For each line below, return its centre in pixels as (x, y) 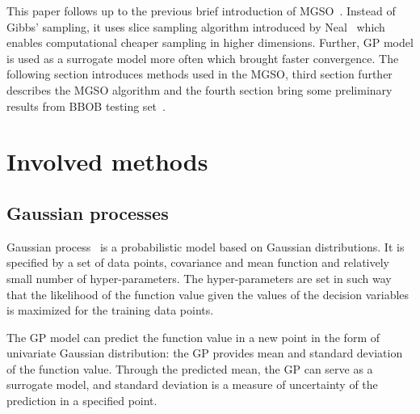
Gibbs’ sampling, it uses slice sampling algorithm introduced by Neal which (196, 26)
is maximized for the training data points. (110, 310)
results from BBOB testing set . (86, 106)
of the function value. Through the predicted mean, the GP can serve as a (190, 368)
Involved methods (107, 161)
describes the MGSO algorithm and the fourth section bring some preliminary (199, 89)
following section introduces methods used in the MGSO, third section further (199, 74)
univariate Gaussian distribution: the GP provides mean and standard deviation (205, 353)
